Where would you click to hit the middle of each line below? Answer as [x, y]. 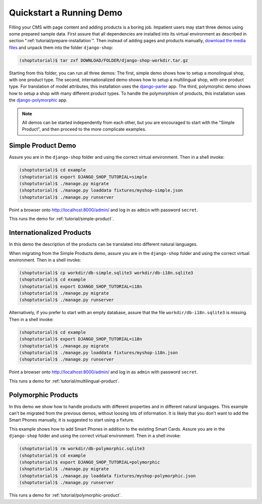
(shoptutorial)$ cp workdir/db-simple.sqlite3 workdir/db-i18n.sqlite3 [106, 273]
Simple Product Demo [42, 146]
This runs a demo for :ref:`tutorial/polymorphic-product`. [65, 495]
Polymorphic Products [44, 395]
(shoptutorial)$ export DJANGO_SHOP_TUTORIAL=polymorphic [90, 462]
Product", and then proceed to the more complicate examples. [84, 129]
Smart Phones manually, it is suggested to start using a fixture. [72, 420]
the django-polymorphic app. [38, 100]
